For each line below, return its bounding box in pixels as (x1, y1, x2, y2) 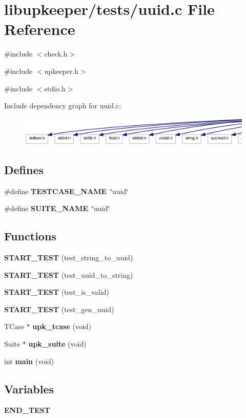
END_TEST (4, 405, 50, 415)
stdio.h (44, 83, 66, 93)
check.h (44, 48, 68, 59)
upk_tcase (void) (32, 321, 92, 332)
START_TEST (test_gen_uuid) (4, 303, 114, 314)
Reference (4, 18, 75, 40)
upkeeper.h (44, 65, 79, 76)
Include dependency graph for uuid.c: (4, 100, 121, 111)
